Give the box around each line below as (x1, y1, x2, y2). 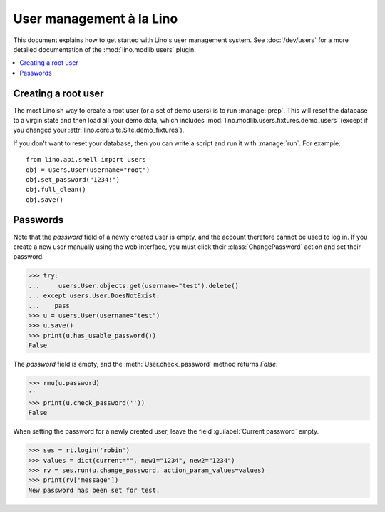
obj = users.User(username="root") (26, 165, 150, 174)
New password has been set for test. (28, 486, 160, 494)
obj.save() (26, 195, 64, 203)
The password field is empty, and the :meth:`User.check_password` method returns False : (13, 360, 278, 369)
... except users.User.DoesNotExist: (28, 292, 160, 299)
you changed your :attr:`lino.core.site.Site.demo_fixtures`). (13, 126, 185, 135)
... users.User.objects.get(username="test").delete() (28, 282, 239, 290)
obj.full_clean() (26, 185, 86, 194)
